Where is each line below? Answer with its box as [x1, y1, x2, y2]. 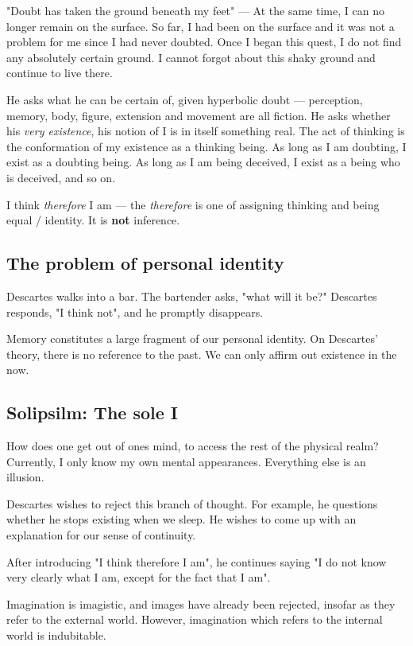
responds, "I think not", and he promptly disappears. [6, 303, 264, 320]
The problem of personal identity [6, 251, 284, 275]
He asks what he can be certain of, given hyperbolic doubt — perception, [6, 91, 363, 107]
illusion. [6, 469, 44, 485]
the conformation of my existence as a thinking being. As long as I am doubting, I [6, 138, 407, 154]
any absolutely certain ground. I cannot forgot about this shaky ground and [6, 49, 376, 65]
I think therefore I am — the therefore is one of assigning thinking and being [6, 196, 380, 212]
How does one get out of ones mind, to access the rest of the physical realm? [6, 438, 379, 454]
